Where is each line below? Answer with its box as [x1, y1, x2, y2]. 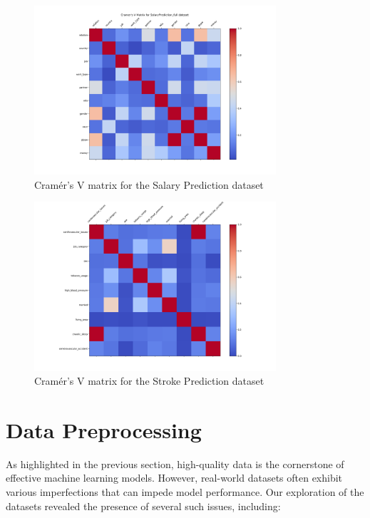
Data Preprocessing [6, 415, 202, 444]
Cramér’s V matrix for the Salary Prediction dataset [34, 177, 264, 192]
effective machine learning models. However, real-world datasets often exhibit [6, 470, 343, 485]
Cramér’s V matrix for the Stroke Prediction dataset [34, 373, 264, 388]
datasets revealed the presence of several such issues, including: [6, 498, 281, 513]
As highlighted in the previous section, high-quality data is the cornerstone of [6, 456, 344, 471]
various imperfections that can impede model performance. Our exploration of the [6, 485, 364, 499]
